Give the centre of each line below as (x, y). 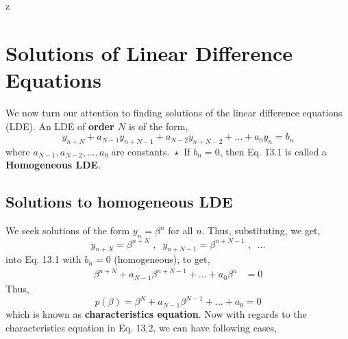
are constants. (140, 151)
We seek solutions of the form (68, 230)
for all (181, 230)
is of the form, (158, 126)
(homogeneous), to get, (162, 259)
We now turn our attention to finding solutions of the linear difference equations (174, 112)
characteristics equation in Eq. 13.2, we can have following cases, (141, 327)
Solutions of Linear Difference (149, 52)
